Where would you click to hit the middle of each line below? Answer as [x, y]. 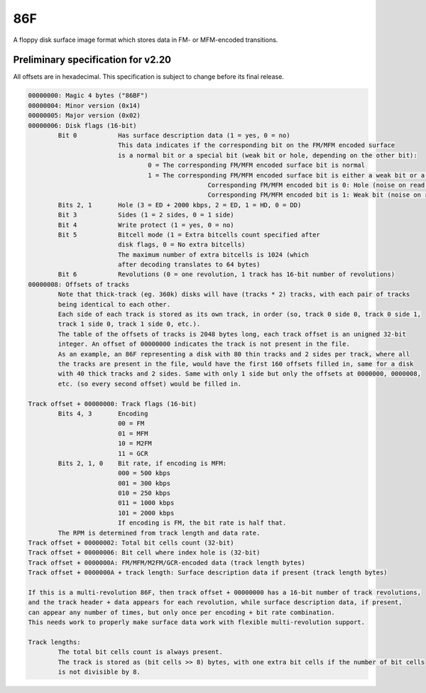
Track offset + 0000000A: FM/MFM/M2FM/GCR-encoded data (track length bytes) [166, 562]
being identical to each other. [114, 304]
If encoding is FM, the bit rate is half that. [202, 523]
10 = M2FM [135, 443]
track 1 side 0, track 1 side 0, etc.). [129, 324]
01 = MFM [133, 433]
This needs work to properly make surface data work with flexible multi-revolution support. [197, 622]
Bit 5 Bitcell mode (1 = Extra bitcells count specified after [189, 235]
